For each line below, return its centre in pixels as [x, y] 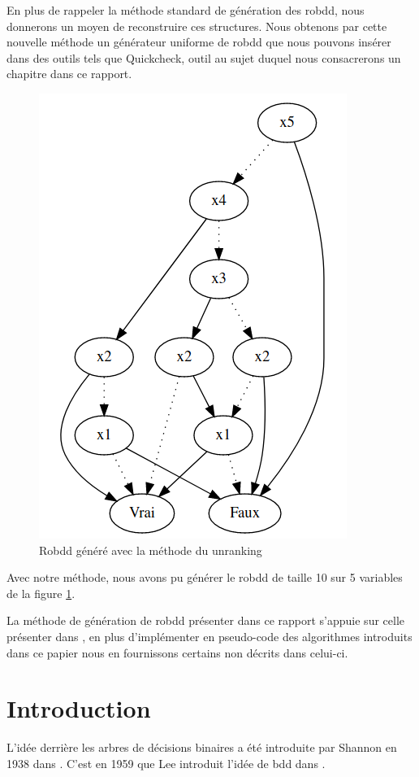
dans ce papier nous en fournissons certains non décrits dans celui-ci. [177, 652]
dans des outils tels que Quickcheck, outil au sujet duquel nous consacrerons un [204, 57]
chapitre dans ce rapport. [69, 74]
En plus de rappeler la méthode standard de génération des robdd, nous [186, 10]
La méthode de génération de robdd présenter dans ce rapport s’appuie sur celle [205, 620]
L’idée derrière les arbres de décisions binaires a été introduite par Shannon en [202, 747]
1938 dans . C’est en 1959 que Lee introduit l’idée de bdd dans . [166, 763]
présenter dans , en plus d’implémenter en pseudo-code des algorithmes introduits [209, 636]
